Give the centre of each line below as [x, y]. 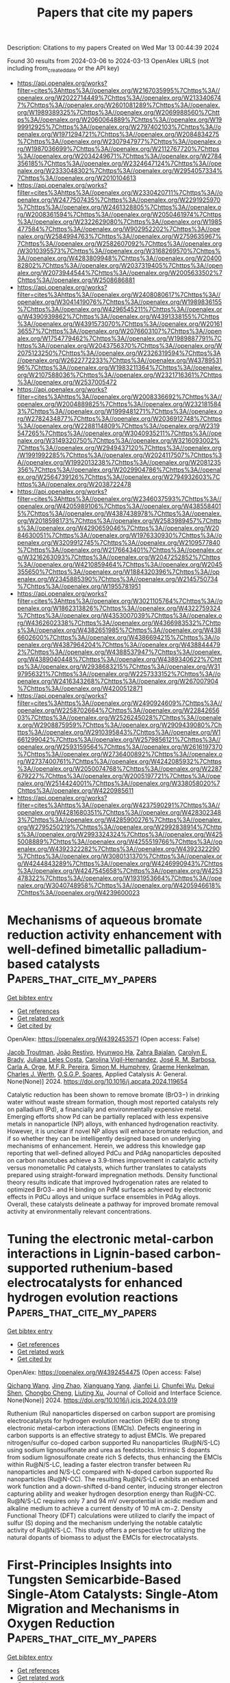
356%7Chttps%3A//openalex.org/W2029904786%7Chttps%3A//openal [119, 469]
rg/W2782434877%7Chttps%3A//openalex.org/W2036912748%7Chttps [119, 418]
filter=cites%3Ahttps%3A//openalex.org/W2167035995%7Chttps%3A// [118, 90]
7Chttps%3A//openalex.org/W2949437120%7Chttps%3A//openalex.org [119, 448]
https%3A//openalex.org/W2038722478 [74, 484]
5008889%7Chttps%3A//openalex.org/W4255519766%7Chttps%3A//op [120, 841]
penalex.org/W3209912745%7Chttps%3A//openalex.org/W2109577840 [118, 542]
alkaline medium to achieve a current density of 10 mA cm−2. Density [105, 1508]
